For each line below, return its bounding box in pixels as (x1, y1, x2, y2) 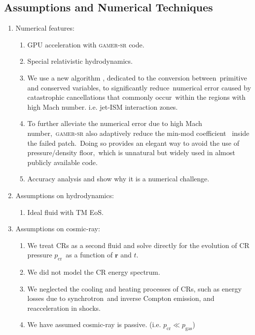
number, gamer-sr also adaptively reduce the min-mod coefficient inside (27, 127, 250, 138)
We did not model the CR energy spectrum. (27, 267, 160, 277)
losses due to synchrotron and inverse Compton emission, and (27, 293, 215, 303)
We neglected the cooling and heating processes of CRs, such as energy (27, 283, 242, 293)
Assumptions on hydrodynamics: (15, 190, 114, 200)
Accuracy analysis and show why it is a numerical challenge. (27, 173, 210, 184)
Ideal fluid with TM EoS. (27, 207, 104, 217)
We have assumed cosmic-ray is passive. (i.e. (27, 319, 161, 330)
